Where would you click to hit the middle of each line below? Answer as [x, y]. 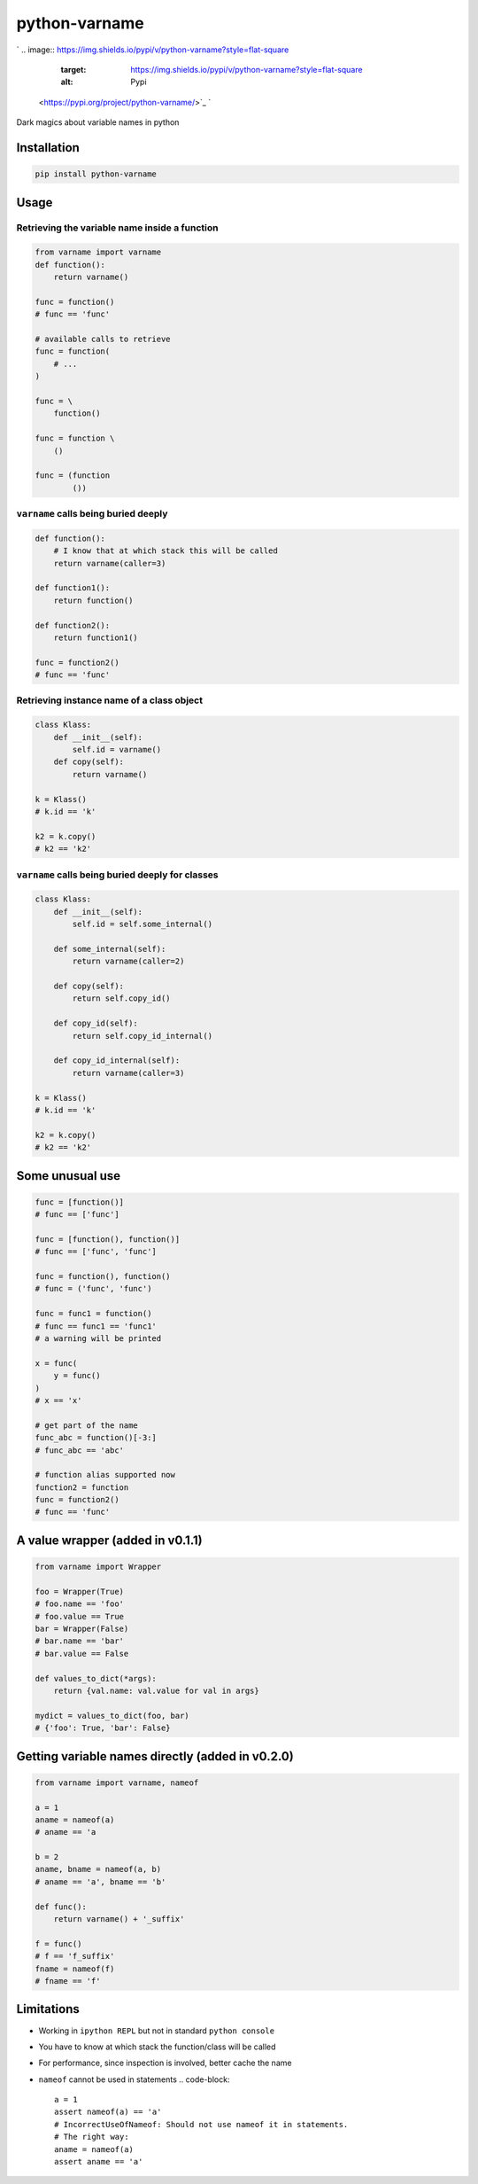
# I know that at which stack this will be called [166, 551]
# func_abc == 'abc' [79, 1450]
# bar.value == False [82, 1654]
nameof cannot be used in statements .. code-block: [134, 2079]
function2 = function [82, 1487]
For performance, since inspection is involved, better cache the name [165, 2063]
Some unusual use [69, 1176]
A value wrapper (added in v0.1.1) [109, 1540]
